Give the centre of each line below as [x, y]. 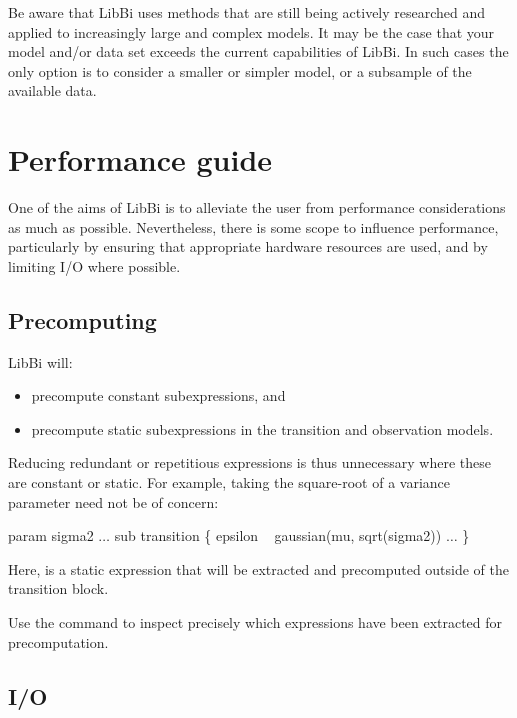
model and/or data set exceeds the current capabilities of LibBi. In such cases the [258, 51]
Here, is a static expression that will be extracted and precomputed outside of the [259, 568]
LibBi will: [40, 361]
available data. [52, 90]
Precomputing [82, 319]
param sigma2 [51, 535]
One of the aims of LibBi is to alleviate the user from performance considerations [257, 207]
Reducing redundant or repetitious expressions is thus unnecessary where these [249, 462]
